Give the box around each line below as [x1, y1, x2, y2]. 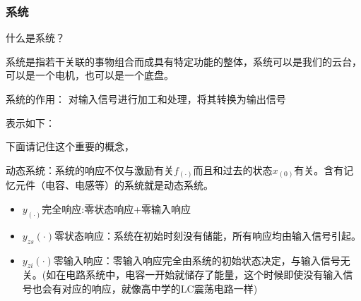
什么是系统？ [6, 30, 65, 45]
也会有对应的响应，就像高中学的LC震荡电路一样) [32, 281, 258, 295]
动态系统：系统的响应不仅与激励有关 [6, 162, 174, 177]
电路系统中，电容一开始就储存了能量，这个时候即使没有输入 [66, 267, 343, 282]
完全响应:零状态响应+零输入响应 [42, 201, 191, 216]
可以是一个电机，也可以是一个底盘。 [6, 68, 174, 82]
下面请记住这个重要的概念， [6, 139, 134, 154]
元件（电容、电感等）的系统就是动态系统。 [15, 178, 213, 192]
